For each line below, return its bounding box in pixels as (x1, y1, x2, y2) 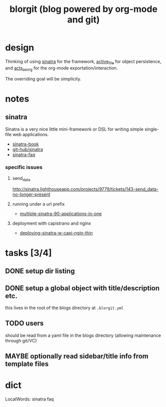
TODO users (5, 319, 44, 327)
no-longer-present (12, 191, 51, 197)
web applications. (12, 131, 49, 137)
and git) (67, 14, 100, 25)
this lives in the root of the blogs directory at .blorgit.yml (5, 305, 124, 311)
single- (144, 126, 159, 132)
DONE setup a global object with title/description (5, 284, 160, 292)
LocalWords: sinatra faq (5, 396, 54, 402)
